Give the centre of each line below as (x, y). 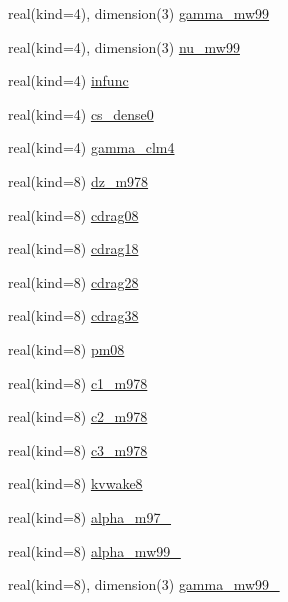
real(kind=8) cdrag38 (73, 315)
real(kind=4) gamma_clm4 (91, 147)
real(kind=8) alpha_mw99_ (94, 550)
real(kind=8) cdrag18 (73, 248)
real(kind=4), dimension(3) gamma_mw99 (139, 13)
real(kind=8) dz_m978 (78, 180)
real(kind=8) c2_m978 (78, 416)
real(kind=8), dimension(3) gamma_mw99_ (144, 584)
